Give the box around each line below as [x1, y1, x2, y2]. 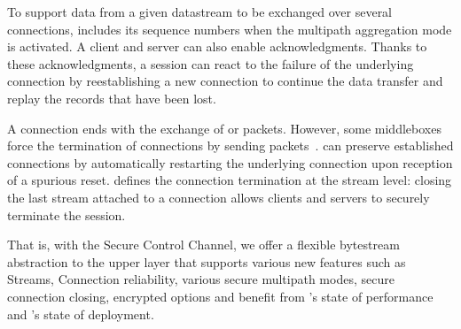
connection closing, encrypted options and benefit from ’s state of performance [7, 287, 434, 305]
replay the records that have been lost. [7, 88, 216, 107]
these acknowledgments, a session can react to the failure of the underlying [7, 54, 414, 73]
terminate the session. [7, 205, 126, 224]
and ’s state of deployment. [7, 304, 154, 323]
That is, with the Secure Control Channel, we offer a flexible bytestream [7, 235, 400, 254]
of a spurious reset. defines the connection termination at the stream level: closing [7, 171, 452, 189]
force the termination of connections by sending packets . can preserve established [7, 136, 454, 155]
